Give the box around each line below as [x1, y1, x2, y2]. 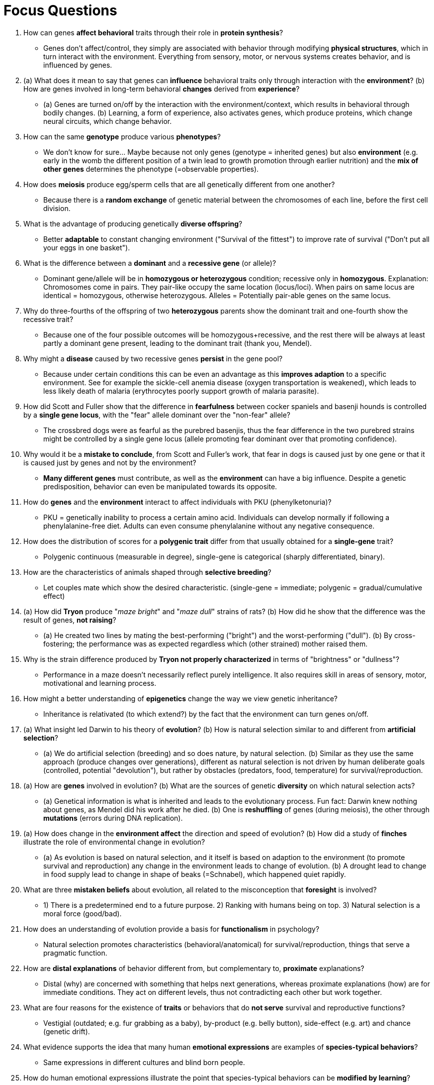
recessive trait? [23, 315, 74, 324]
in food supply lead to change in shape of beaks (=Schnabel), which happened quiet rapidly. [43, 869, 346, 878]
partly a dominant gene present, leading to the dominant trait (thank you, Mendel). [43, 338, 312, 347]
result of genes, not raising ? [23, 615, 116, 624]
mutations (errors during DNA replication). [43, 813, 183, 822]
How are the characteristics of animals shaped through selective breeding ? [23, 567, 271, 576]
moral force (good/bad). [43, 909, 122, 918]
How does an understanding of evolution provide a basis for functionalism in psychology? [23, 924, 320, 933]
